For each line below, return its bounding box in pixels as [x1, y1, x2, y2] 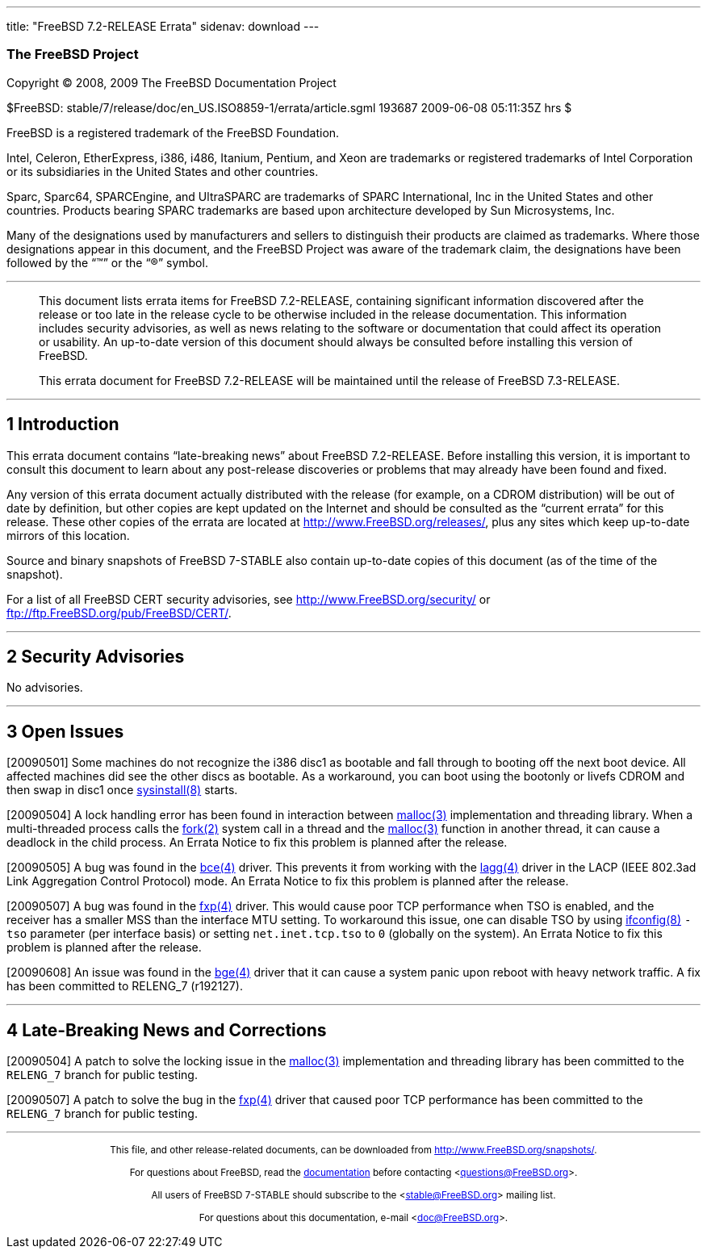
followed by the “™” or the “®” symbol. [6, 255, 208, 270]
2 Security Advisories [6, 646, 185, 667]
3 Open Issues [6, 721, 124, 742]
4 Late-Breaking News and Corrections [6, 1019, 327, 1040]
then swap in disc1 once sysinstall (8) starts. [6, 783, 238, 797]
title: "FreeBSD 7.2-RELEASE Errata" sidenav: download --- [6, 19, 320, 33]
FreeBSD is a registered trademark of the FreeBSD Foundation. [6, 125, 340, 140]
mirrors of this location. [6, 528, 130, 542]
